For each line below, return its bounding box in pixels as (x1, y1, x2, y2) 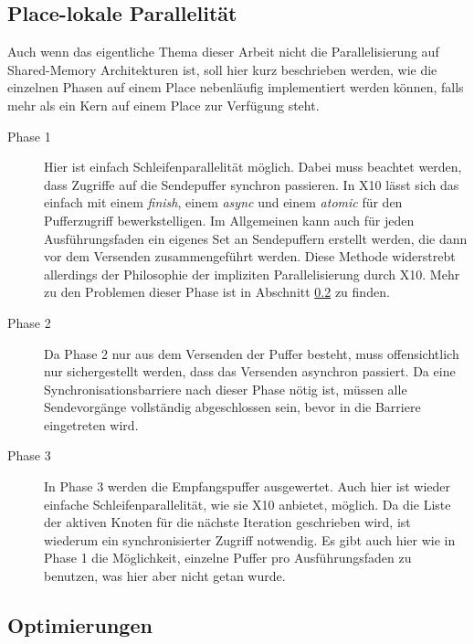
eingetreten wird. (44, 415, 139, 434)
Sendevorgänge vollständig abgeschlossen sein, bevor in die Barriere (44, 397, 421, 417)
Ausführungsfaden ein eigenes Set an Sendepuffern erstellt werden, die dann (44, 228, 468, 248)
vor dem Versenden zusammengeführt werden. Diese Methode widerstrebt (44, 247, 456, 266)
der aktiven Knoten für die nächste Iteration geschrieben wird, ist (44, 512, 411, 532)
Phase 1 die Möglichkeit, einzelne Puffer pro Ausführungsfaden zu (44, 548, 412, 567)
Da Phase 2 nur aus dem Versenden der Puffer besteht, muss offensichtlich (44, 343, 459, 363)
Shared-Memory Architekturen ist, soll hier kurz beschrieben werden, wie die (7, 59, 437, 79)
